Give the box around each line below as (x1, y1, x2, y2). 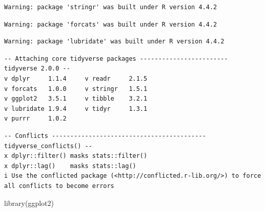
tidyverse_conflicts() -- (4, 142, 92, 150)
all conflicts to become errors (4, 182, 114, 190)
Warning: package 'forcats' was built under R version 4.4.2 (4, 20, 217, 28)
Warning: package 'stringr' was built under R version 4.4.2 (4, 4, 217, 11)
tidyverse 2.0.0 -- (4, 65, 70, 73)
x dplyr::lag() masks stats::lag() (4, 162, 136, 170)
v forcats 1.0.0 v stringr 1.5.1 (4, 85, 148, 92)
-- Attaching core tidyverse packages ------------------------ (4, 55, 228, 62)
